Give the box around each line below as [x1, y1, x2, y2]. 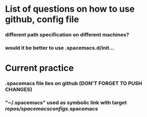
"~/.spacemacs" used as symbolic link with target [5, 99, 127, 106]
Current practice [5, 63, 74, 74]
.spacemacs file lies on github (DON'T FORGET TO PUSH [5, 80, 143, 87]
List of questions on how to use [5, 3, 135, 15]
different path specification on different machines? [5, 31, 129, 38]
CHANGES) [5, 86, 33, 93]
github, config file [5, 14, 79, 25]
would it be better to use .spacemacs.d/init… [5, 45, 115, 51]
